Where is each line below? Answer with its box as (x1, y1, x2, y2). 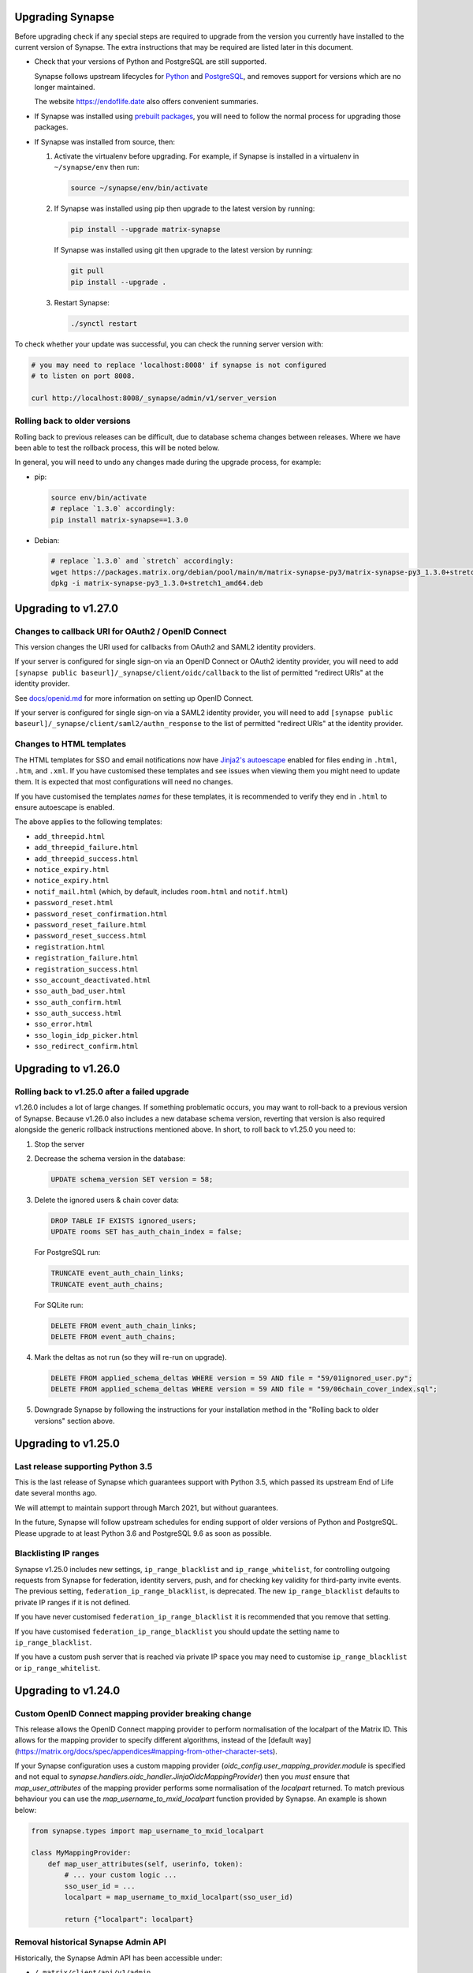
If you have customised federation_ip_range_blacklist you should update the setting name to (14, 1627, 340, 1636)
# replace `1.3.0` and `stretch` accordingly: (50, 556, 234, 566)
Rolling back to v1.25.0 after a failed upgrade (14, 1086, 189, 1097)
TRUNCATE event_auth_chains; (50, 1279, 164, 1289)
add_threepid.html (34, 832, 106, 840)
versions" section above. (34, 1416, 115, 1425)
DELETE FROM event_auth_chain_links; (50, 1321, 197, 1330)
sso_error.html (34, 1020, 94, 1029)
